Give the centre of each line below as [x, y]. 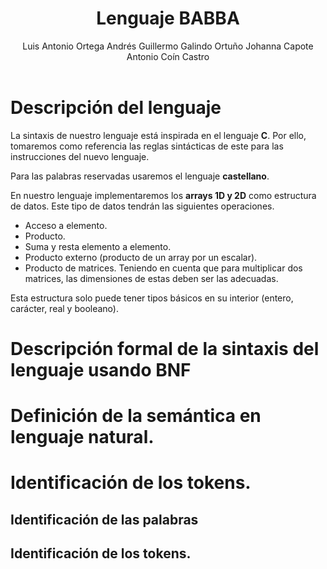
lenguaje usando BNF [101, 369]
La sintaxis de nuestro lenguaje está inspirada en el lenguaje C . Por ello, [158, 135]
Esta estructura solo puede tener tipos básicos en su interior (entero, [152, 298]
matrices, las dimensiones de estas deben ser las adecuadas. [151, 278]
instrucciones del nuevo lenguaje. [80, 156]
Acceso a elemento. [66, 225]
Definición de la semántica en [136, 416]
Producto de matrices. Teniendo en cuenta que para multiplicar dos [163, 268]
